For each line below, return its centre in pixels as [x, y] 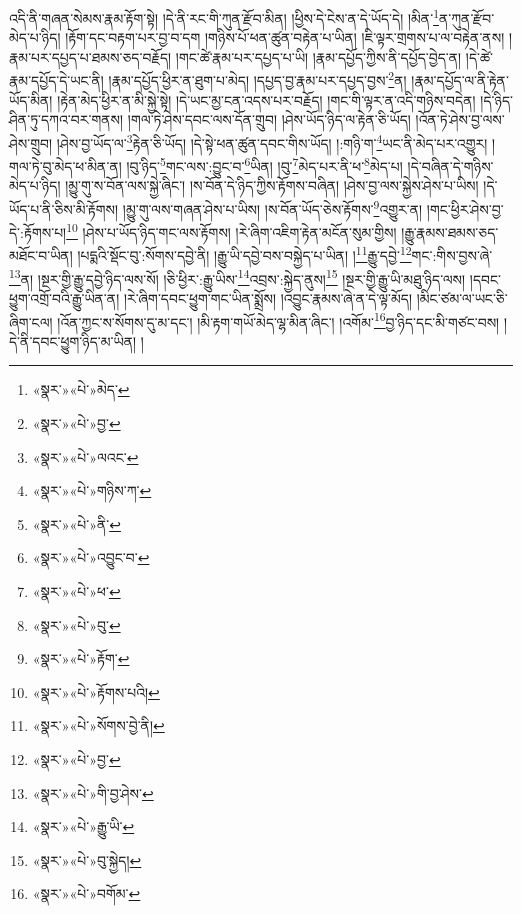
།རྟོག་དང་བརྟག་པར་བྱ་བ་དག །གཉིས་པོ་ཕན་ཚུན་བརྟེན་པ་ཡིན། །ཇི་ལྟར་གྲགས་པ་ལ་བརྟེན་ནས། [285, 37]
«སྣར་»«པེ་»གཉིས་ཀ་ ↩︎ [92, 490]
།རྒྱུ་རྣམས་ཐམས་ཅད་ [450, 231]
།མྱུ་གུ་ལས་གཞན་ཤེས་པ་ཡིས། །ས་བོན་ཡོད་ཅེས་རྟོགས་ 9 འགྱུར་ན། [272, 207]
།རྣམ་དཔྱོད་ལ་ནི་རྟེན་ [460, 80]
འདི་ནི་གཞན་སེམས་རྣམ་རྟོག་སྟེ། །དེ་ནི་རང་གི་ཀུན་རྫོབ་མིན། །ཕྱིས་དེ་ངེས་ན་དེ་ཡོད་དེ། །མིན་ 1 [224, 16]
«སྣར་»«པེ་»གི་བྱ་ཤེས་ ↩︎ [93, 792]
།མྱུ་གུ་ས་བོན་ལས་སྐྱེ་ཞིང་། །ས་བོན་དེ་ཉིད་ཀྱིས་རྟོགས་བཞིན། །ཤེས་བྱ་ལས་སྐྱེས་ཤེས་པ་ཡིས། [272, 185]
